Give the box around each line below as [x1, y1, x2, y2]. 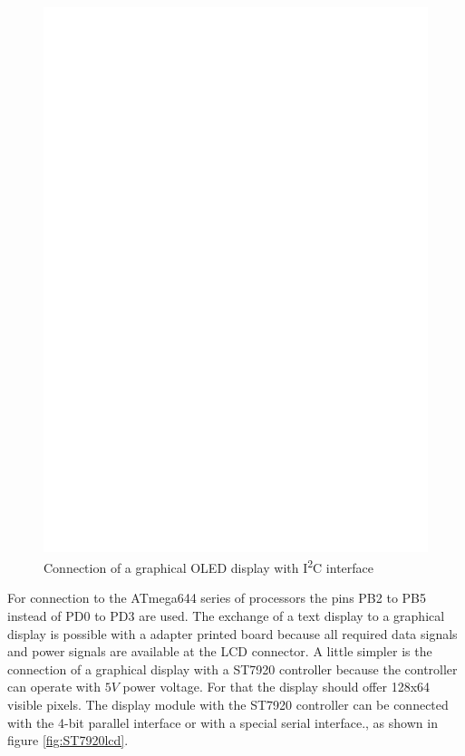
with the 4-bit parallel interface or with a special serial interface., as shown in [7, 712, 438, 732]
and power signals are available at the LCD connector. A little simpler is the [7, 642, 432, 661]
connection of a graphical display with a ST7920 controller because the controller [7, 659, 458, 678]
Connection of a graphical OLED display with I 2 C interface [44, 556, 373, 577]
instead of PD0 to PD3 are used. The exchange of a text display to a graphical [7, 606, 445, 625]
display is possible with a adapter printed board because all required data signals [7, 624, 458, 643]
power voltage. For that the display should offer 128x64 [122, 677, 431, 696]
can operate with [7, 677, 102, 696]
